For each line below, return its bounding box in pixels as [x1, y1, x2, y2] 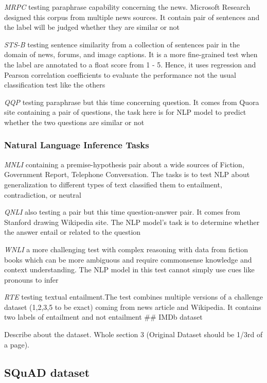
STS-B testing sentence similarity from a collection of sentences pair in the [4, 39, 240, 49]
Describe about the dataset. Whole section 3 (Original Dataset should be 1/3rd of [4, 329, 263, 340]
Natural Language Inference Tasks [4, 138, 149, 151]
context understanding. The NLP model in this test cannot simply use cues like [4, 264, 255, 275]
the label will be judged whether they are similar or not [4, 22, 180, 32]
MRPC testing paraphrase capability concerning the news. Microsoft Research [4, 2, 251, 12]
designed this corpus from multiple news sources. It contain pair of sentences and [4, 11, 260, 22]
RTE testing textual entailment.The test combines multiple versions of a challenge [4, 291, 263, 302]
